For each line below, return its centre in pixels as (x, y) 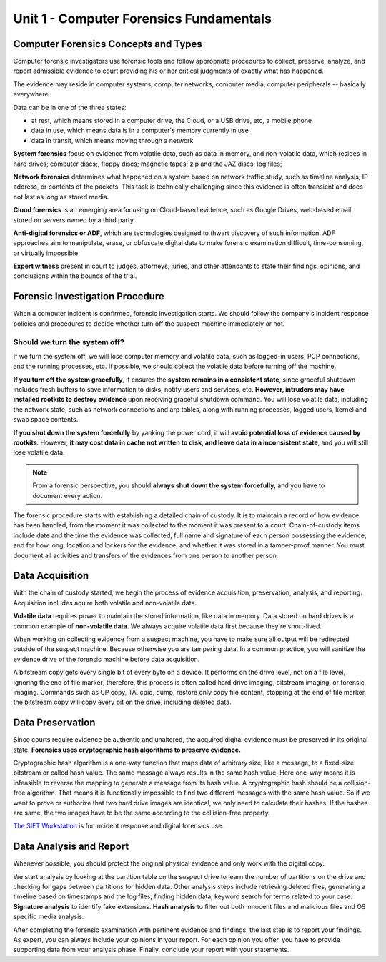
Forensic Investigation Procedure (89, 297)
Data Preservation (54, 723)
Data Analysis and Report (71, 847)
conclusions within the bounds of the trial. (75, 276)
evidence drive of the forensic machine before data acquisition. (107, 659)
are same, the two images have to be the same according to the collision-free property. (142, 813)
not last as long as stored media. (61, 197)
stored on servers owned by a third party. (74, 220)
